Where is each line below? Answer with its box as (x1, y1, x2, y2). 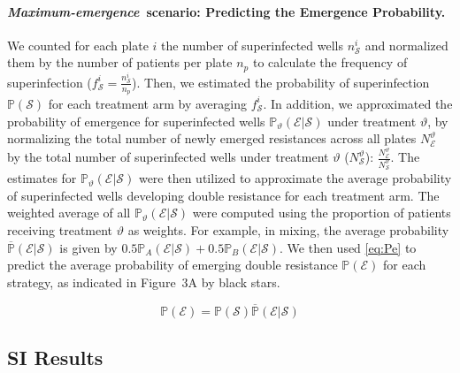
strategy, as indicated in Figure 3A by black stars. (7, 272, 280, 291)
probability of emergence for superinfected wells (7, 111, 265, 130)
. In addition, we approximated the (263, 94, 453, 112)
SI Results (7, 344, 103, 371)
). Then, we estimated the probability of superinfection (132, 72, 430, 91)
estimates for (7, 169, 77, 187)
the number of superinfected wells (161, 35, 343, 54)
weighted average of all (7, 203, 131, 222)
